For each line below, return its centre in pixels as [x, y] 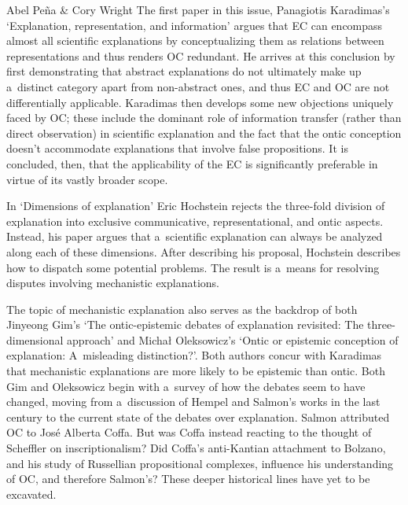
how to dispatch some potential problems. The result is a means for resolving [193, 267]
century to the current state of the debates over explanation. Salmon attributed [198, 417]
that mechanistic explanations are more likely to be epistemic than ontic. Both [196, 371]
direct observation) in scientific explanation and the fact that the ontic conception [204, 133]
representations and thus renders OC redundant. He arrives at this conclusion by [201, 55]
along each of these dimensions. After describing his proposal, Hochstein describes [204, 251]
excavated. [31, 494]
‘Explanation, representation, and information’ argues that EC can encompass [195, 25]
